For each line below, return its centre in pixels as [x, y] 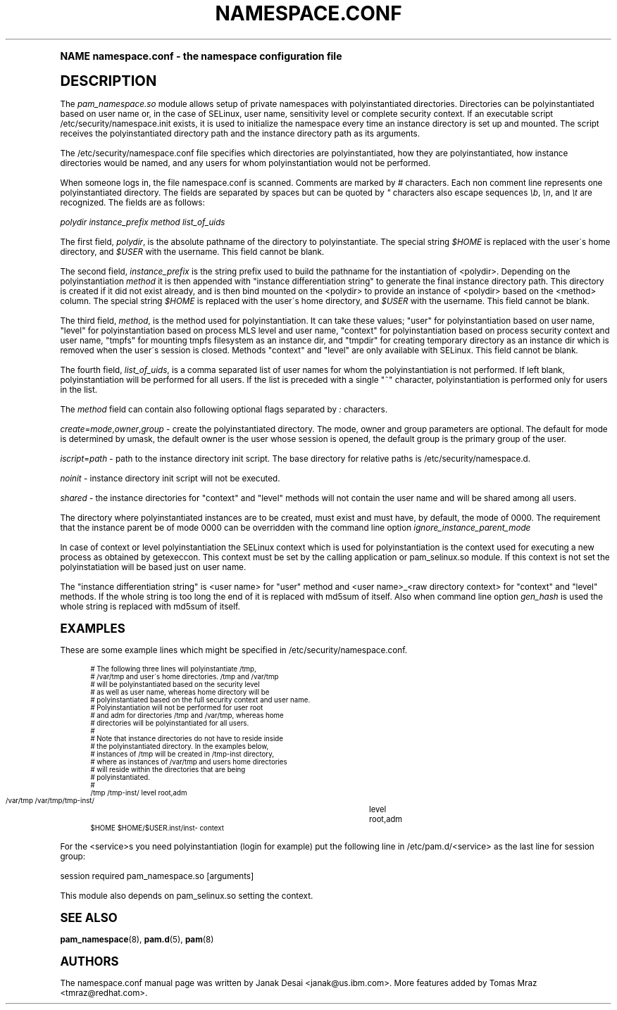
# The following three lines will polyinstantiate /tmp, [173, 669]
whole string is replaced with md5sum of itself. [150, 606]
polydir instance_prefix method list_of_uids [143, 222]
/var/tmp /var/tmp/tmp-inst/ [50, 800]
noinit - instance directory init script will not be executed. [170, 478]
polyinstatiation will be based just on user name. [153, 567]
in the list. [79, 390]
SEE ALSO [89, 917]
